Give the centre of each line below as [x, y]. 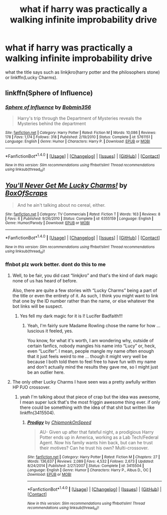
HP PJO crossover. [31, 387]
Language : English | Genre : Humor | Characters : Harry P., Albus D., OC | [89, 470]
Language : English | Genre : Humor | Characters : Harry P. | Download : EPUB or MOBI [78, 141]
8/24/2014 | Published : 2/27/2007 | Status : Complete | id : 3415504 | [85, 466]
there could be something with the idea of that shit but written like [87, 407]
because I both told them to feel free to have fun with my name [92, 362]
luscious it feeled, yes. [50, 331]
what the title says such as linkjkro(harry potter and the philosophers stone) [83, 72]
